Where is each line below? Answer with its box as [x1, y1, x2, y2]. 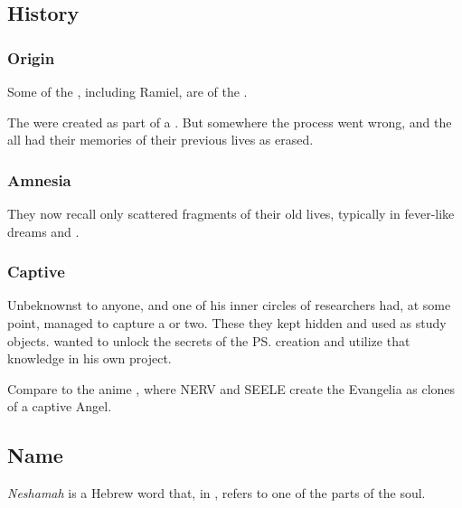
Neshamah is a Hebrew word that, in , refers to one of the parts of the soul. [7, 484, 426, 503]
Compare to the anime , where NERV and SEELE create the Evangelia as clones [7, 379, 456, 398]
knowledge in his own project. [7, 349, 172, 368]
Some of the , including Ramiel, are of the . [7, 82, 248, 100]
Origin [7, 46, 55, 69]
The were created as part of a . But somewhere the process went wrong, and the [7, 112, 452, 131]
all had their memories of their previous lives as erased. [7, 130, 314, 149]
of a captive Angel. [7, 397, 112, 416]
